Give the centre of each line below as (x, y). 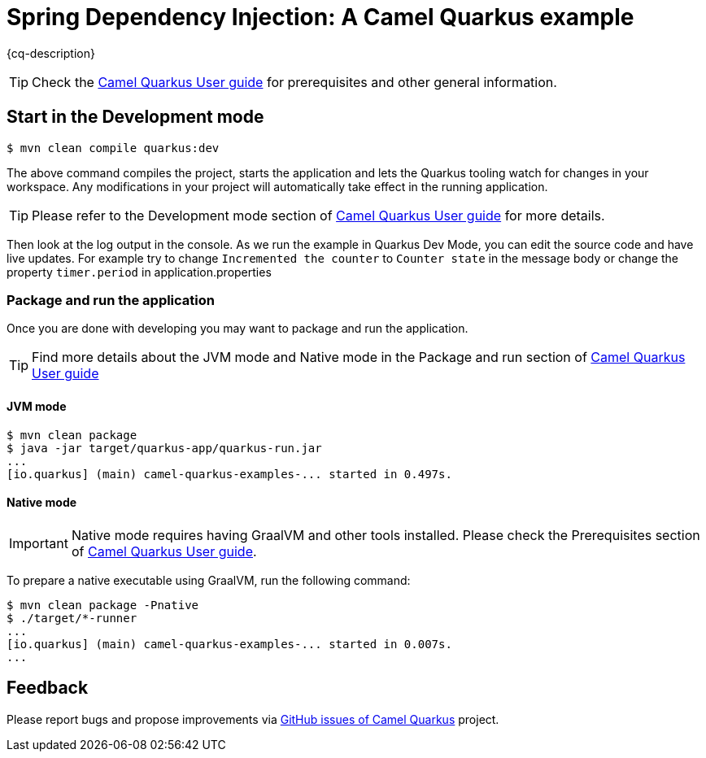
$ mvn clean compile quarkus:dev (113, 148)
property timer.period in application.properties (139, 272)
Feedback (48, 688)
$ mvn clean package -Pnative (103, 605)
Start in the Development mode (135, 117)
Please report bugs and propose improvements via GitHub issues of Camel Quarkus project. (253, 719)
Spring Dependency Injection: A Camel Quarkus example (320, 17)
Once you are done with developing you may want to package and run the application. (238, 329)
